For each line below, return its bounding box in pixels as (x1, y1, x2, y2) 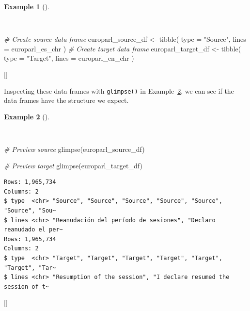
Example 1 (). (4, 1, 49, 11)
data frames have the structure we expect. (4, 95, 129, 105)
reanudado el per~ (4, 226, 63, 233)
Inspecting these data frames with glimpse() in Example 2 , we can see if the (4, 85, 234, 96)
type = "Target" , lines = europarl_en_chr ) (4, 53, 134, 63)
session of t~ (4, 283, 49, 290)
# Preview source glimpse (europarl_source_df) (4, 144, 145, 154)
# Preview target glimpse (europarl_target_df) (4, 160, 142, 170)
